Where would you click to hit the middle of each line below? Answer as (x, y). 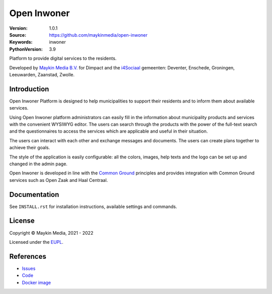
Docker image (37, 282)
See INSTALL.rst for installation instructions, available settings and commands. (93, 207)
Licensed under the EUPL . (36, 242)
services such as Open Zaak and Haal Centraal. (59, 180)
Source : (18, 35)
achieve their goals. (30, 148)
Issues (29, 268)
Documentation (34, 194)
